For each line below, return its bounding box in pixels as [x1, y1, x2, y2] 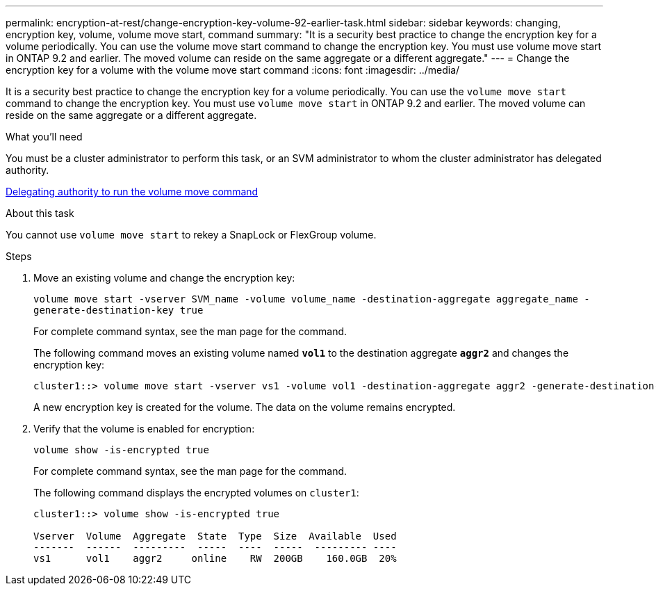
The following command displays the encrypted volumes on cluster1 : [33, 487, 359, 499]
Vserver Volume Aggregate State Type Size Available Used [33, 531, 397, 542]
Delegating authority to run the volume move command [6, 186, 259, 197]
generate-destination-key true [33, 305, 204, 316]
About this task [6, 207, 74, 219]
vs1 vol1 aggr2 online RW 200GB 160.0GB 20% [33, 553, 397, 564]
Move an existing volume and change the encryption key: [33, 272, 295, 284]
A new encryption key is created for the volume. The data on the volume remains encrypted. [33, 401, 456, 413]
